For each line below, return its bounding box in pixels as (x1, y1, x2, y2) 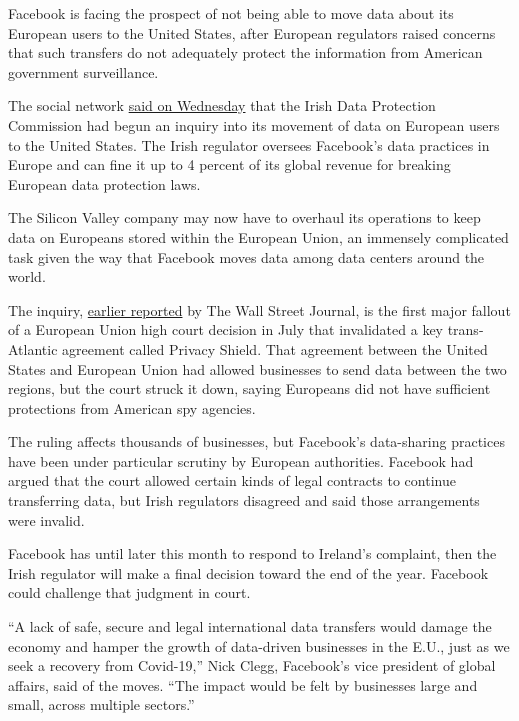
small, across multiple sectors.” (8, 694, 195, 715)
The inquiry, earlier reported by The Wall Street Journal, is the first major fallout (8, 299, 511, 320)
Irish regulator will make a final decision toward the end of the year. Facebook (8, 562, 489, 583)
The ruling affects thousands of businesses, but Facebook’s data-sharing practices (8, 431, 505, 452)
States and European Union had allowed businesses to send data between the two (8, 358, 507, 379)
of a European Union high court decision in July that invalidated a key (8, 319, 443, 340)
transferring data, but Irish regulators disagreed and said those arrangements (8, 490, 480, 511)
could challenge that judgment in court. (8, 582, 251, 603)
